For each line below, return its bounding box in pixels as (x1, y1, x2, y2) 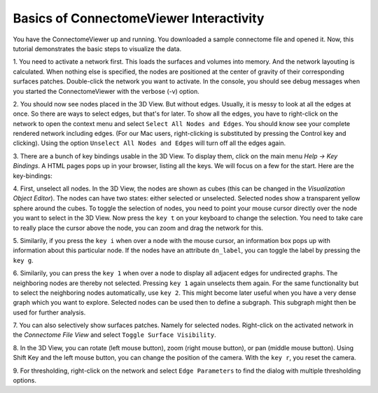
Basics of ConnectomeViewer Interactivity (13, 11, 265, 26)
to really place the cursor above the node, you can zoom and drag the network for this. (13, 223, 264, 232)
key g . (13, 256, 34, 264)
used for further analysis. (13, 308, 86, 317)
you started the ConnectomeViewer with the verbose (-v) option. (13, 87, 199, 95)
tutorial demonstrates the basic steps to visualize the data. (13, 44, 182, 53)
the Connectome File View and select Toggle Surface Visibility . (13, 331, 216, 339)
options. (13, 376, 37, 385)
